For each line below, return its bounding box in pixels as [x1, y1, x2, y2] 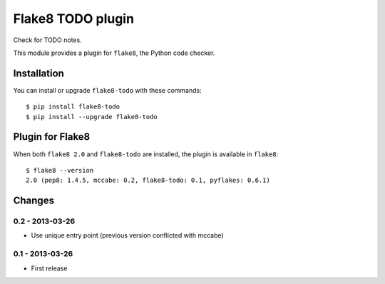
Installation [13, 67, 64, 79]
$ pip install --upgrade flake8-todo [26, 113, 158, 121]
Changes [13, 195, 55, 207]
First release [31, 264, 68, 273]
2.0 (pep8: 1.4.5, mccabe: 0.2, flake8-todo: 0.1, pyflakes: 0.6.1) [26, 176, 270, 185]
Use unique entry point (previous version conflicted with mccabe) [31, 231, 224, 240]
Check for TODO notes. [13, 36, 82, 44]
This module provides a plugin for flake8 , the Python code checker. [13, 49, 215, 57]
